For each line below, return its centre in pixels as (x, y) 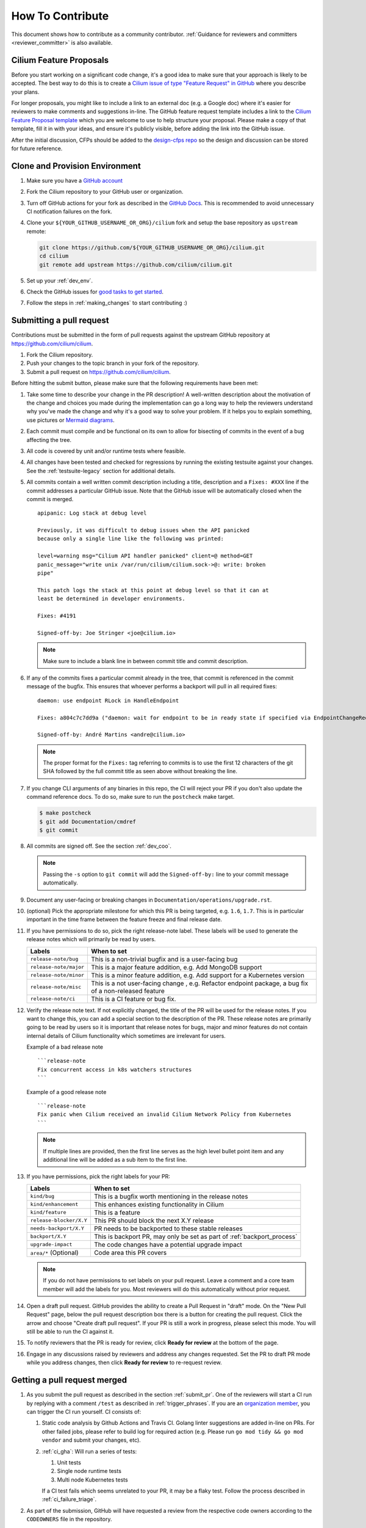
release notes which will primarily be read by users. (91, 939)
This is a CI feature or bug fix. (134, 999)
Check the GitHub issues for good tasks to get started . (95, 292)
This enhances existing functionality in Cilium (159, 1204)
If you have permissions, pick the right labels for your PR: (99, 1177)
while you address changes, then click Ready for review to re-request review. (124, 1362)
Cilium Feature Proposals (60, 60)
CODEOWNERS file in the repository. (69, 1519)
